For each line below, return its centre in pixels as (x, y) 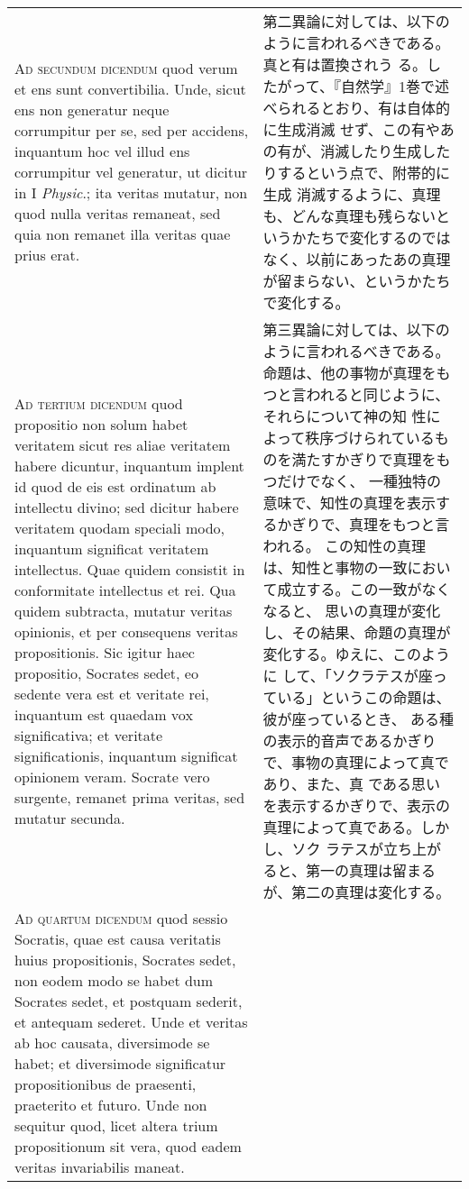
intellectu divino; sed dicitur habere (127, 507)
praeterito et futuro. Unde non (111, 1105)
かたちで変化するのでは (371, 238)
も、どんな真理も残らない (349, 216)
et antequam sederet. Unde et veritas (131, 1022)
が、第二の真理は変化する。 (357, 892)
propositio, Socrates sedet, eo (106, 672)
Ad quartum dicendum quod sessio (121, 918)
